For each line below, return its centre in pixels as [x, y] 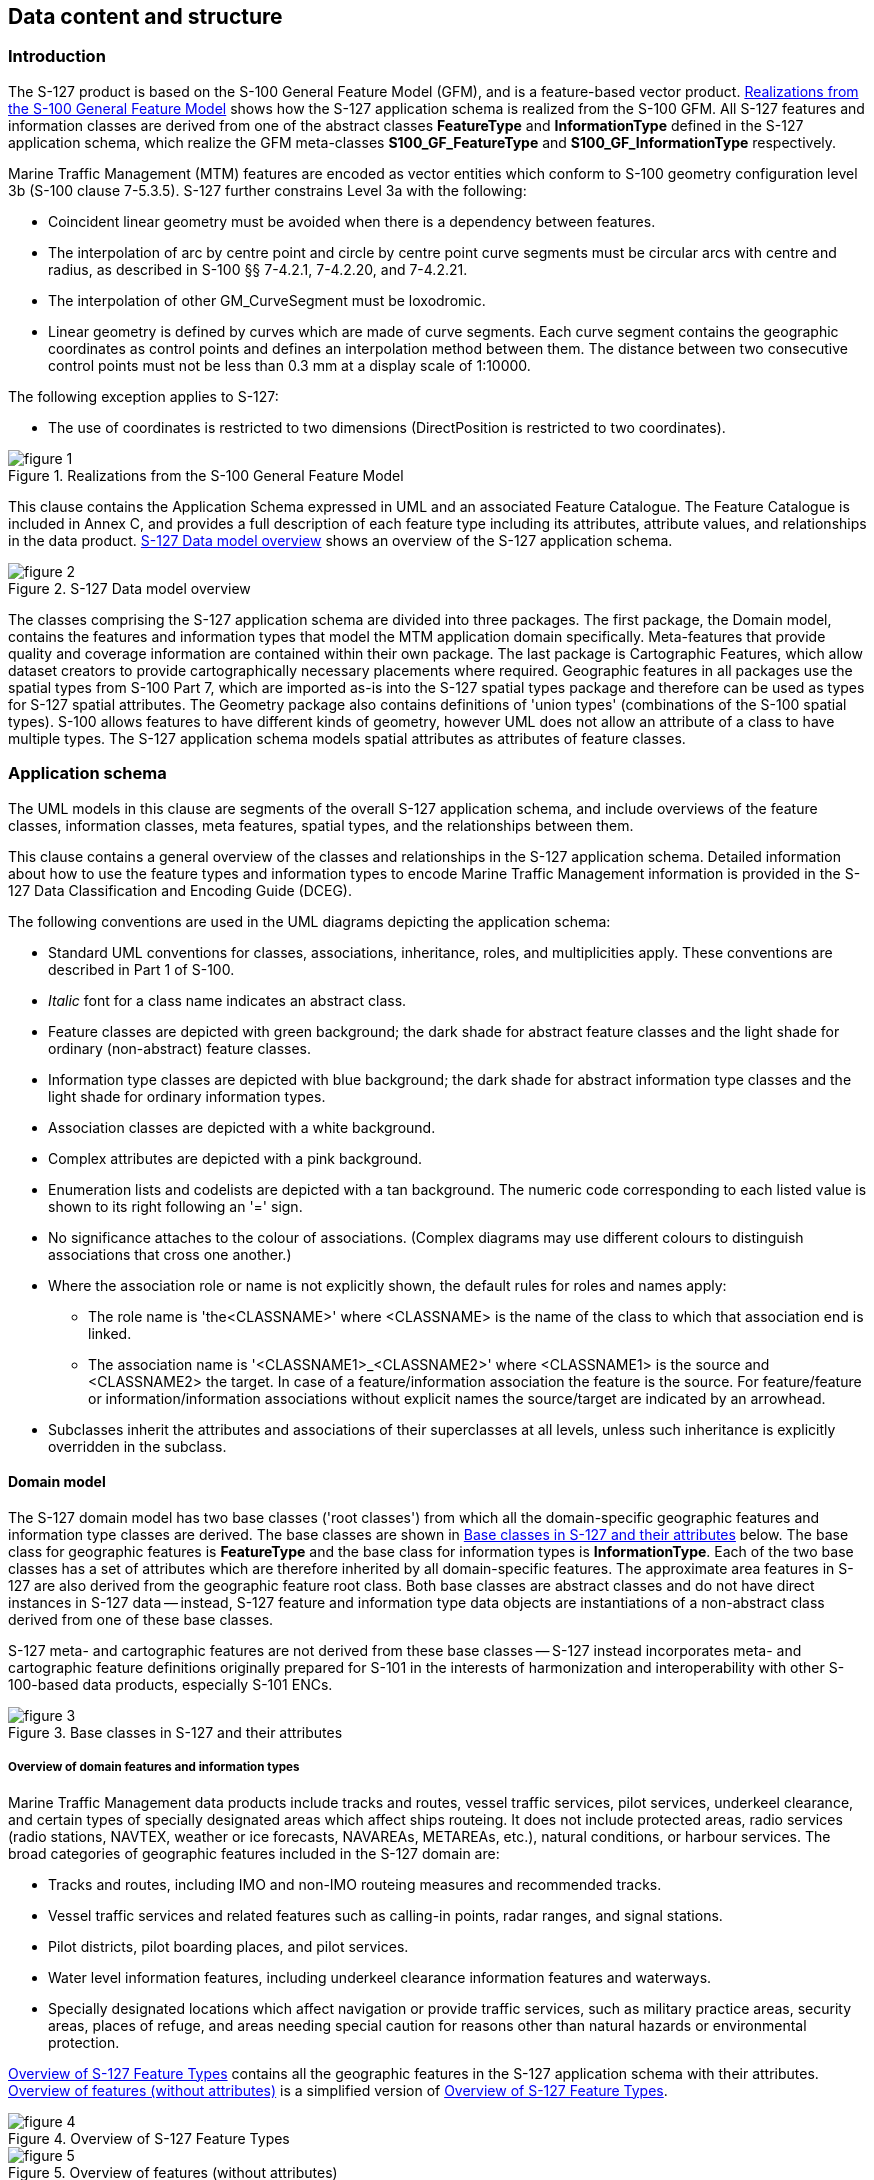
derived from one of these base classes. [141, 1619]
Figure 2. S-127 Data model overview [129, 588]
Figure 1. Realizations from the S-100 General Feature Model [206, 475]
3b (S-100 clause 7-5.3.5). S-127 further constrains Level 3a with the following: [267, 190]
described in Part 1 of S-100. [141, 969]
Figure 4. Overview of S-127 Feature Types [149, 2138]
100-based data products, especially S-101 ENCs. [170, 1684]
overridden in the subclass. [137, 1446]
